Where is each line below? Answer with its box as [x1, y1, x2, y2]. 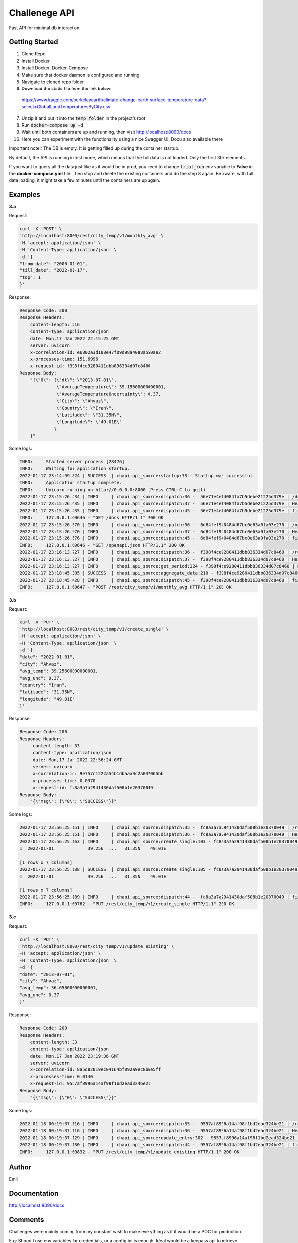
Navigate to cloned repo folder [21, 79, 84, 85]
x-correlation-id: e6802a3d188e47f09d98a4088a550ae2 [30, 350, 161, 355]
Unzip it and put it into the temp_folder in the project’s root [21, 115, 146, 121]
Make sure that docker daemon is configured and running [21, 72, 140, 78]
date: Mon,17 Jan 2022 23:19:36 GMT [30, 1053, 119, 1059]
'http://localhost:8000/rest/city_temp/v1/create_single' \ [19, 626, 169, 632]
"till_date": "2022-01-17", [19, 267, 88, 273]
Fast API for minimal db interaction [9, 25, 80, 31]
